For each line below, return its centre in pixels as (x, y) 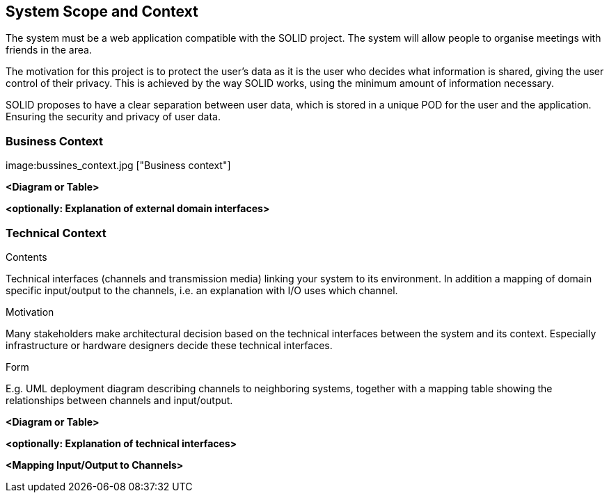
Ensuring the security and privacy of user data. (113, 117)
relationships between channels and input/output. (119, 400)
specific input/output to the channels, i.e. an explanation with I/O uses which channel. (202, 290)
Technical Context (56, 233)
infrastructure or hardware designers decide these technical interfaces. (169, 345)
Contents (26, 257)
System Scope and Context (102, 11)
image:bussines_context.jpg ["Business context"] (118, 166)
